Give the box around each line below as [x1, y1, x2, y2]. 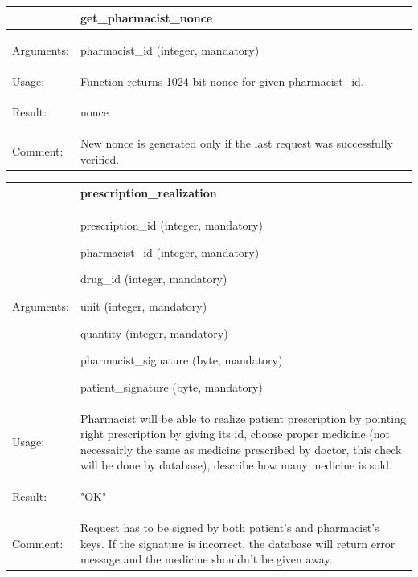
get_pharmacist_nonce [80, 9, 213, 26]
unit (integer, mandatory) [80, 298, 207, 315]
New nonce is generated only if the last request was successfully [80, 135, 393, 152]
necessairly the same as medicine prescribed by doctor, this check [80, 441, 402, 457]
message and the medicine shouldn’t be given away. [80, 551, 333, 567]
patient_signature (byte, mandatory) [80, 378, 263, 395]
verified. [80, 150, 120, 167]
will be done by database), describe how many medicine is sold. [80, 457, 392, 473]
